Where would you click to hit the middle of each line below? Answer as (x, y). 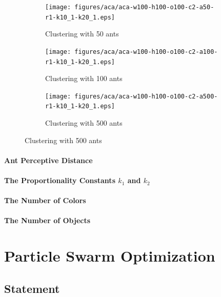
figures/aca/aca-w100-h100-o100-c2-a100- (146, 52)
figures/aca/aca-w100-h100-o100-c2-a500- (146, 96)
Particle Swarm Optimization (110, 256)
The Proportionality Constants (60, 180)
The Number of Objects (47, 220)
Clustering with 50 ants (82, 34)
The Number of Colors (45, 200)
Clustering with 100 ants (84, 78)
